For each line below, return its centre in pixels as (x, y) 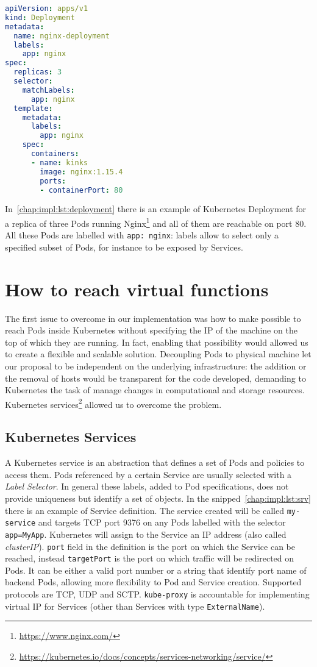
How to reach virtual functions (137, 289)
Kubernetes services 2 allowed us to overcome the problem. (113, 403)
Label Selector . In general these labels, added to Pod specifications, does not (147, 486)
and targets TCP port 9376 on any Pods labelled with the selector (162, 522)
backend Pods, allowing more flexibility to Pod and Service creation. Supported (153, 582)
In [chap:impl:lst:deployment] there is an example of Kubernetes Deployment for (156, 209)
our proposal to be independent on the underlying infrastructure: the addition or (156, 366)
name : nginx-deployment (62, 36)
